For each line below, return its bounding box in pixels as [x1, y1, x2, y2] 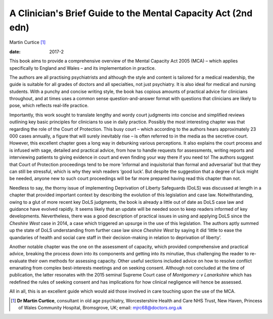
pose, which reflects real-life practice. [9, 103, 89, 109]
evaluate [9, 258, 27, 264]
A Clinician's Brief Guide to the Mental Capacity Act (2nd [9, 8, 253, 19]
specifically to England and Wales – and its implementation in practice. [9, 65, 156, 71]
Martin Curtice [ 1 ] [9, 39, 46, 45]
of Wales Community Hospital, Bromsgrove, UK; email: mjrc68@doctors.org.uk [18, 305, 183, 311]
